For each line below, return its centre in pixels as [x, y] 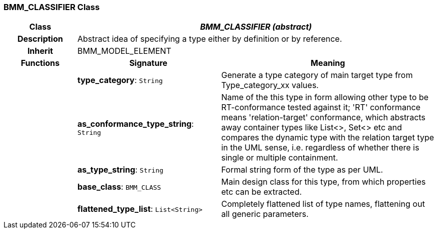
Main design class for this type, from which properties [323, 182]
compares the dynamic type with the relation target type [328, 138]
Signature [148, 63]
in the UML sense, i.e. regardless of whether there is [320, 148]
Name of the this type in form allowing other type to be [325, 97]
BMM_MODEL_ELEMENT [124, 51]
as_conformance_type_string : [136, 124]
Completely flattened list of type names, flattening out [323, 204]
